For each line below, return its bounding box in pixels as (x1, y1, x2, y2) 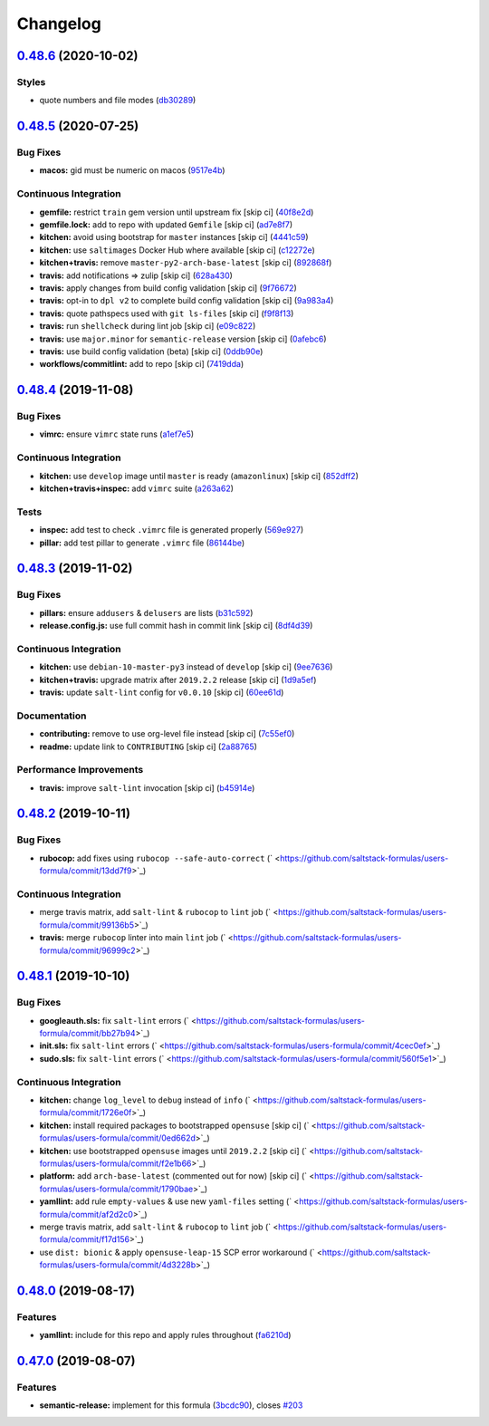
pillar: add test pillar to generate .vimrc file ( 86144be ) (39, 537, 245, 548)
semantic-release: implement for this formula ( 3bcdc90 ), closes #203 (39, 1400, 303, 1411)
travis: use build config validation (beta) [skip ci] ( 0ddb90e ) (39, 345, 264, 357)
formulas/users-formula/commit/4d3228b (39, 1259, 197, 1270)
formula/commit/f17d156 (39, 1234, 130, 1245)
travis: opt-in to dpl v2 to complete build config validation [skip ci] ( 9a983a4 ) (39, 295, 334, 306)
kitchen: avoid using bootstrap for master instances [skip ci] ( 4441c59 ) (39, 232, 309, 243)
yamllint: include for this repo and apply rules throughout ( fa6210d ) (39, 1330, 292, 1341)
